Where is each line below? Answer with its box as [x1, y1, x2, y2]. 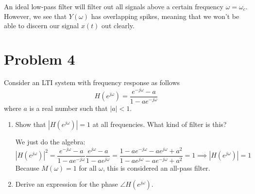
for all [79, 162, 97, 173]
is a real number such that [29, 103, 108, 113]
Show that [15, 119, 46, 129]
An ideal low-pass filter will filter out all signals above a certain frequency [4, 1, 223, 11]
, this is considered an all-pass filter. [103, 162, 210, 173]
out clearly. [102, 20, 135, 31]
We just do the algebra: [15, 137, 85, 147]
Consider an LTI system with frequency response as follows [4, 77, 180, 87]
